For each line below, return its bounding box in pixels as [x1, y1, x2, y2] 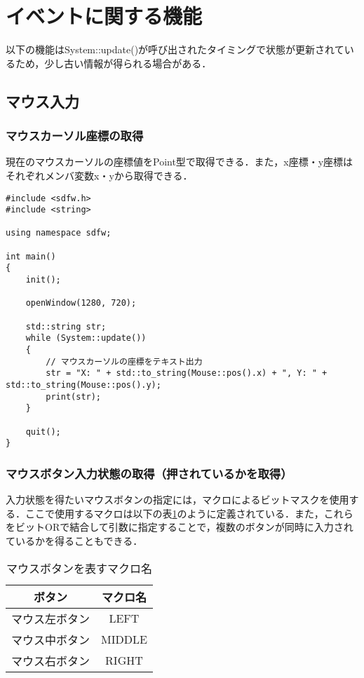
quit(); [25, 426, 61, 437]
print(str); [46, 391, 102, 402]
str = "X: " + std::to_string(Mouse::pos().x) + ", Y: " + [46, 368, 328, 379]
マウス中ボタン [11, 631, 90, 648]
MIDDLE [101, 631, 147, 648]
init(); [25, 275, 61, 285]
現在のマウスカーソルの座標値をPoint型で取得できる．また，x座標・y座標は [6, 154, 353, 169]
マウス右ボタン [11, 652, 90, 669]
